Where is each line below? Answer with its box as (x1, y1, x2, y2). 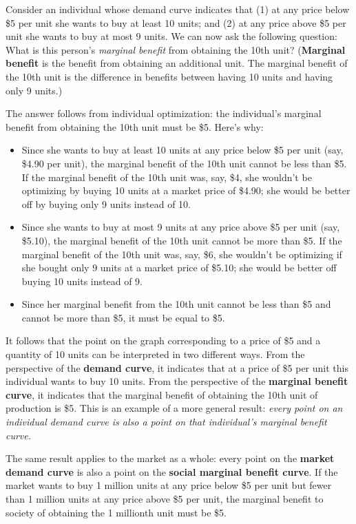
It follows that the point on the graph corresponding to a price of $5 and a (6, 333, 321, 348)
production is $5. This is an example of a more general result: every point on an (6, 401, 343, 415)
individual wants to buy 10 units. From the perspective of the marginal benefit (6, 374, 348, 388)
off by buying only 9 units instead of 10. (21, 196, 191, 211)
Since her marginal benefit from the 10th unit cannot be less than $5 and (21, 297, 331, 311)
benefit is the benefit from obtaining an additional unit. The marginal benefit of (6, 56, 348, 70)
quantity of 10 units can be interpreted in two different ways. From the (6, 347, 305, 361)
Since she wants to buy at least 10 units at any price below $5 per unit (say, (21, 143, 344, 157)
